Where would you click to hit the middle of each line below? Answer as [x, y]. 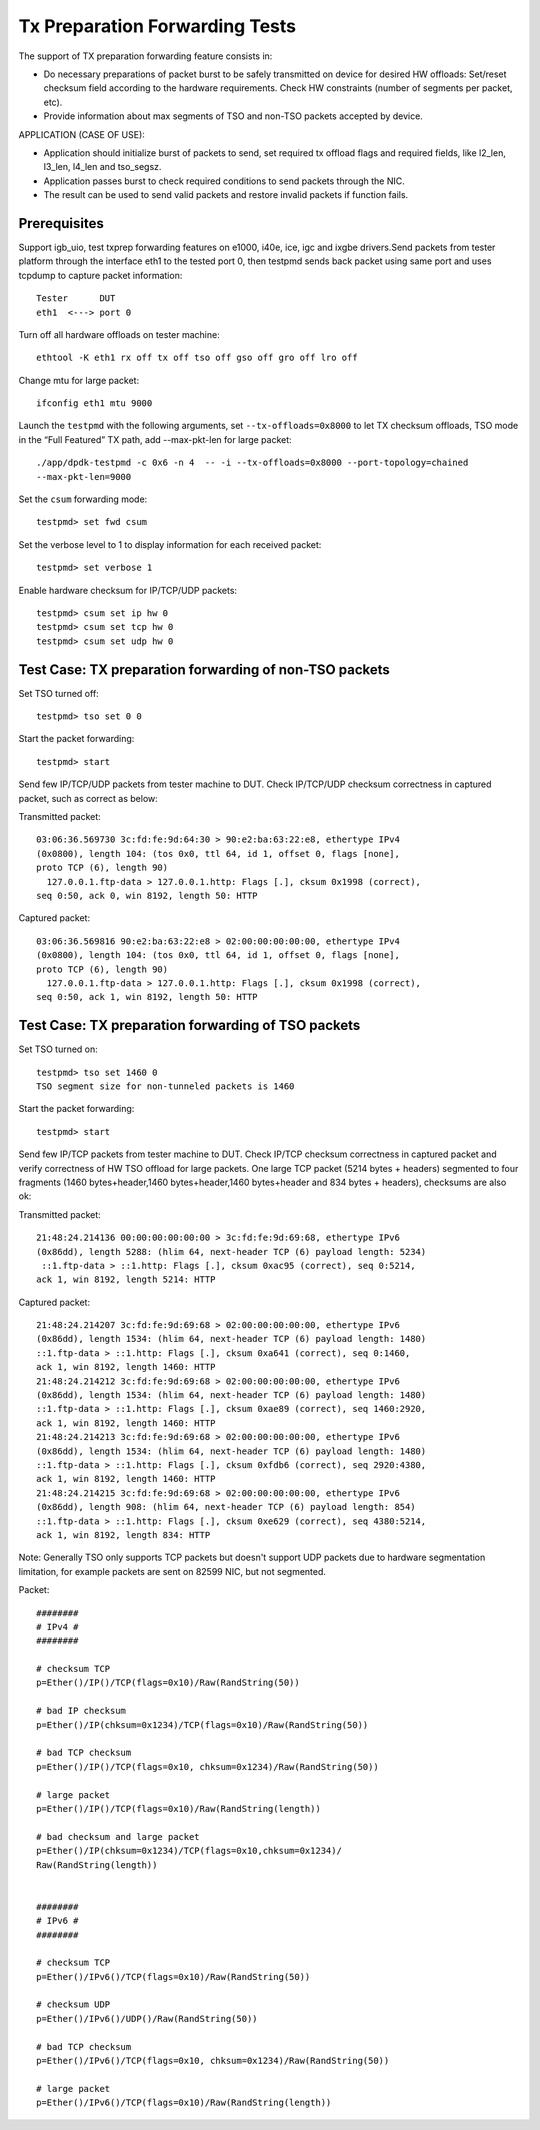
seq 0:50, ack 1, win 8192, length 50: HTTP [147, 997]
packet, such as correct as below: [88, 798]
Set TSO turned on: [58, 1049]
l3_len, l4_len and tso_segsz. [102, 167]
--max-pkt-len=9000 [84, 476]
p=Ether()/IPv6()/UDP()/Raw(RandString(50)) [147, 2018]
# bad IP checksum [81, 1711]
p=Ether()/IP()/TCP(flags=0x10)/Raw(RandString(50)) [168, 1683]
